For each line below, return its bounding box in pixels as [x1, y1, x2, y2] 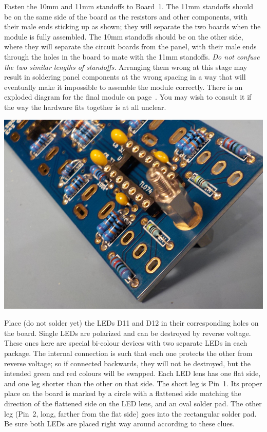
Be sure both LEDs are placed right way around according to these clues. [4, 418, 235, 429]
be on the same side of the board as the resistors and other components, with [4, 11, 247, 22]
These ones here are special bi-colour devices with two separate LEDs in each [4, 337, 247, 348]
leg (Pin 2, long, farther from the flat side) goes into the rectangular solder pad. [4, 408, 257, 419]
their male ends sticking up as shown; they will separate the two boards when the [4, 21, 261, 32]
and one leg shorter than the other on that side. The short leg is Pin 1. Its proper [4, 378, 262, 388]
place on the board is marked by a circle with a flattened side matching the [4, 388, 241, 399]
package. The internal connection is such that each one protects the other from [4, 347, 253, 358]
